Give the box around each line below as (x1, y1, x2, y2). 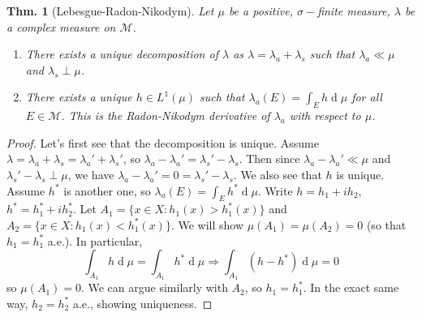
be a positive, (228, 2, 293, 19)
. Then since (239, 150, 300, 167)
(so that (366, 216, 407, 233)
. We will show (170, 216, 244, 233)
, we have (67, 165, 114, 182)
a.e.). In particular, (47, 232, 143, 249)
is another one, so (63, 182, 151, 199)
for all (351, 88, 382, 105)
